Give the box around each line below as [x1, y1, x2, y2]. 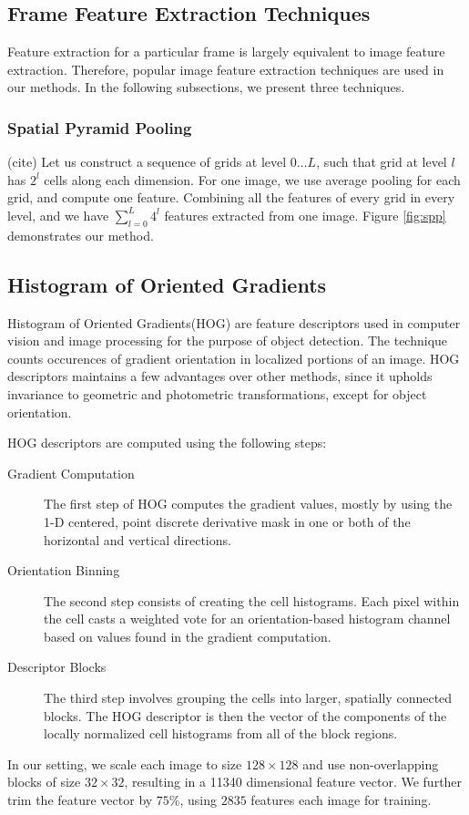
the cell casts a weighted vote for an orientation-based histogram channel [44, 609, 451, 628]
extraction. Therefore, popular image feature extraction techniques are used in [7, 59, 444, 78]
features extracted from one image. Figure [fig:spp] [164, 205, 446, 224]
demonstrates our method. [7, 225, 154, 244]
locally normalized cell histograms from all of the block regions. [44, 724, 398, 743]
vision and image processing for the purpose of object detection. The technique [7, 331, 448, 350]
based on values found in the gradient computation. [44, 626, 331, 645]
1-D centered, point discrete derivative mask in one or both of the [44, 511, 411, 531]
